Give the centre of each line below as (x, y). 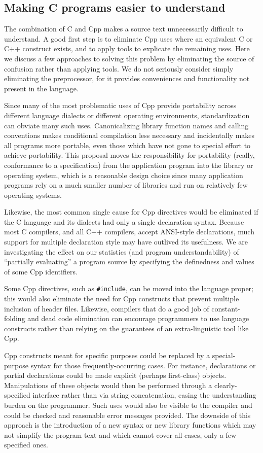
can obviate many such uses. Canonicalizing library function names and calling (126, 125)
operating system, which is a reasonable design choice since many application (124, 175)
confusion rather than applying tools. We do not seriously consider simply (119, 68)
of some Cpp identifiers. (41, 271)
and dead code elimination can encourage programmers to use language (138, 318)
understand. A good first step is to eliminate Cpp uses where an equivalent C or (128, 38)
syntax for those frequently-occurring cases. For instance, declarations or (143, 365)
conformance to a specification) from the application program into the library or (129, 165)
